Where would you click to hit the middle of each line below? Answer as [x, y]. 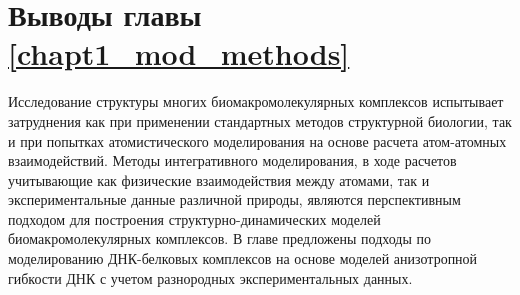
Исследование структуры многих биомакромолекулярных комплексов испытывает [256, 101]
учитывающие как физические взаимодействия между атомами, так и [219, 179]
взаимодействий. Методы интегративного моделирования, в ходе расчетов [232, 160]
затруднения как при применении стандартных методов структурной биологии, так [260, 120]
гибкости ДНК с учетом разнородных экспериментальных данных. [210, 277]
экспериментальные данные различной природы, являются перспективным [234, 199]
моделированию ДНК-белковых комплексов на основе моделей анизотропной [243, 258]
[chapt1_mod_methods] [179, 53]
